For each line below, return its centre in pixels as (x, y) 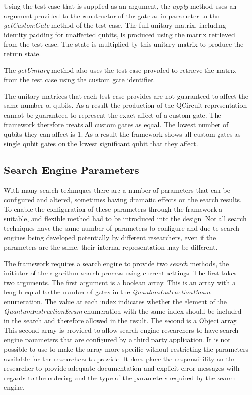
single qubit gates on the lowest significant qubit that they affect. (101, 143)
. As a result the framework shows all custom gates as (161, 134)
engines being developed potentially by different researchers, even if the (110, 237)
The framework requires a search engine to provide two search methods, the (117, 263)
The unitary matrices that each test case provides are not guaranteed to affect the (126, 95)
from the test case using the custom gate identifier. (80, 79)
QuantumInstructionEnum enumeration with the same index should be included (123, 311)
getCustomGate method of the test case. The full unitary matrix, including (115, 25)
